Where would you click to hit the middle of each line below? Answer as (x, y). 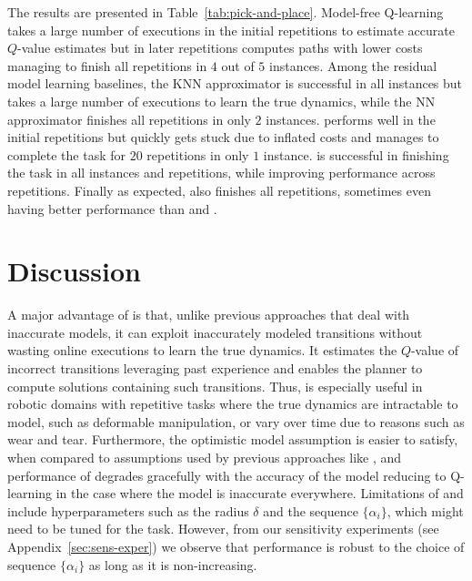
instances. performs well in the (351, 119)
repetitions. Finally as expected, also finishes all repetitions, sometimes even (219, 190)
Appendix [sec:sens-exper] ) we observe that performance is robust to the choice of (236, 546)
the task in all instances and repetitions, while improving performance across (221, 173)
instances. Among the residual (353, 65)
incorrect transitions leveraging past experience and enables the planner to (215, 368)
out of (238, 65)
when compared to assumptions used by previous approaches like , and (205, 457)
